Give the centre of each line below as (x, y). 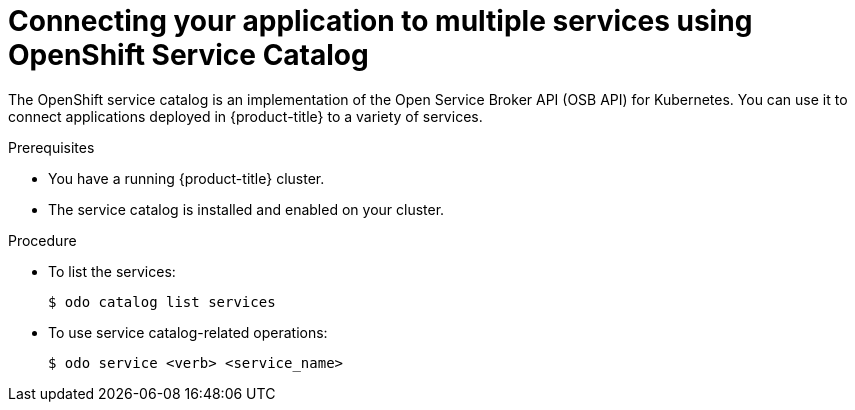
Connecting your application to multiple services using (380, 21)
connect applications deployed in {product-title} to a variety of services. (245, 116)
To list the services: (112, 271)
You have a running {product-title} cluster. (186, 178)
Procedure (42, 240)
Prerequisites (51, 147)
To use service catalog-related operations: (188, 332)
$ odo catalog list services (162, 301)
